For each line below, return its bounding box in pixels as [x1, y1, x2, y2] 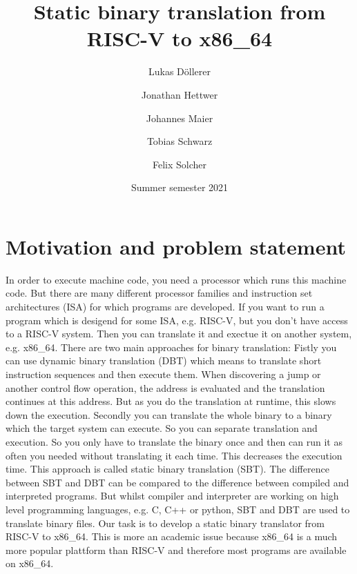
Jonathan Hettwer [141, 87, 218, 101]
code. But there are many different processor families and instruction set [6, 286, 313, 300]
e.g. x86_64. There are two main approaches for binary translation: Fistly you [6, 339, 337, 354]
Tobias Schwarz [146, 134, 213, 148]
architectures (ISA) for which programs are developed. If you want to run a [6, 299, 325, 313]
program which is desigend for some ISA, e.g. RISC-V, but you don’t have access [6, 313, 348, 327]
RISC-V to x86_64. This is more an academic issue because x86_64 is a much [6, 529, 338, 544]
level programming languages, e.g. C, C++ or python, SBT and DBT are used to [6, 502, 350, 516]
